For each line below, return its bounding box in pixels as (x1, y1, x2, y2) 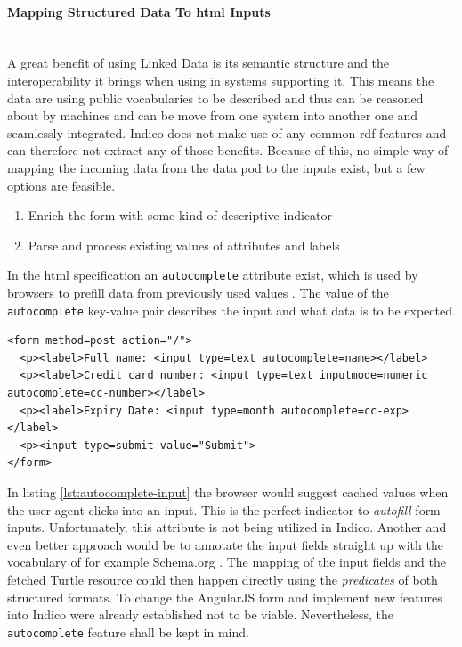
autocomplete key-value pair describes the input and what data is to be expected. (7, 300, 456, 319)
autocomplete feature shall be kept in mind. (7, 622, 249, 641)
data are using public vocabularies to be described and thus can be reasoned (7, 88, 424, 107)
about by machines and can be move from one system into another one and (7, 106, 418, 125)
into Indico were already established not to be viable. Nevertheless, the (7, 605, 394, 624)
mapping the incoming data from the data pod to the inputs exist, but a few (7, 158, 426, 176)
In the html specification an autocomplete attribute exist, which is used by (7, 266, 418, 284)
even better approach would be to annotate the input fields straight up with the (7, 535, 443, 553)
